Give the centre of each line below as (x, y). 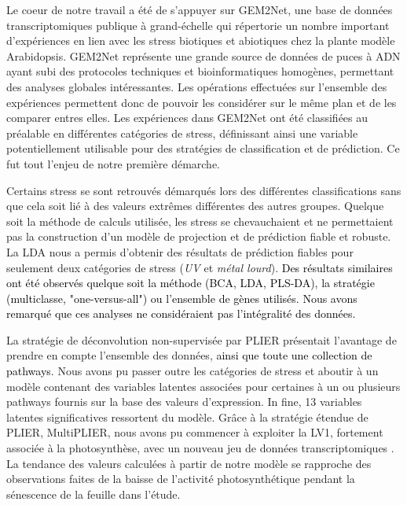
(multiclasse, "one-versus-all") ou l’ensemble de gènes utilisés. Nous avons (182, 298)
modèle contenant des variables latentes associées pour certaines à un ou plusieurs (203, 386)
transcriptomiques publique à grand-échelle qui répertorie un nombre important (198, 25)
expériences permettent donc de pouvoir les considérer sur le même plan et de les (202, 102)
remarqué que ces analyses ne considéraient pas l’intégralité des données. (181, 313)
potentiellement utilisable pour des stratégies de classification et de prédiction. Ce (203, 148)
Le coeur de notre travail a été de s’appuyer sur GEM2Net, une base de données (200, 9)
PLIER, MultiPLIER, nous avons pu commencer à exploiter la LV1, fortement (195, 432)
